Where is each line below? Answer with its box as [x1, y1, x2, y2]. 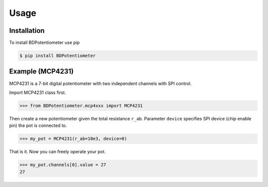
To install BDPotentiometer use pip [9, 40, 80, 46]
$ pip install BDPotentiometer [19, 53, 96, 59]
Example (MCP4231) [9, 67, 74, 76]
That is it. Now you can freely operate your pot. [9, 149, 106, 155]
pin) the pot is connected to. [9, 122, 67, 129]
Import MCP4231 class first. [9, 90, 67, 95]
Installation [9, 26, 45, 35]
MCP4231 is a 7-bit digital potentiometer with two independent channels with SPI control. [9, 80, 192, 87]
